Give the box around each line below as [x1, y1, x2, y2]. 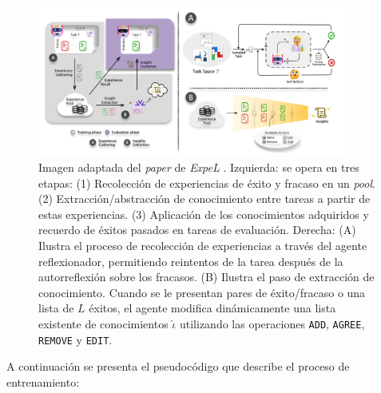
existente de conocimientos [38, 315, 169, 331]
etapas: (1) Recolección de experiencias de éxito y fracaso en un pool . [38, 174, 375, 191]
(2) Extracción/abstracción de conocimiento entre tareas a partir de [38, 190, 371, 207]
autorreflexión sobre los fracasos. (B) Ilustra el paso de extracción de [38, 268, 375, 285]
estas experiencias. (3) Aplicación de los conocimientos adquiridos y [38, 205, 369, 222]
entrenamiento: [6, 373, 80, 390]
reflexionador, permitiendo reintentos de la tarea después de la [38, 252, 343, 269]
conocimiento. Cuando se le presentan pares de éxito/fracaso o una [38, 284, 366, 300]
